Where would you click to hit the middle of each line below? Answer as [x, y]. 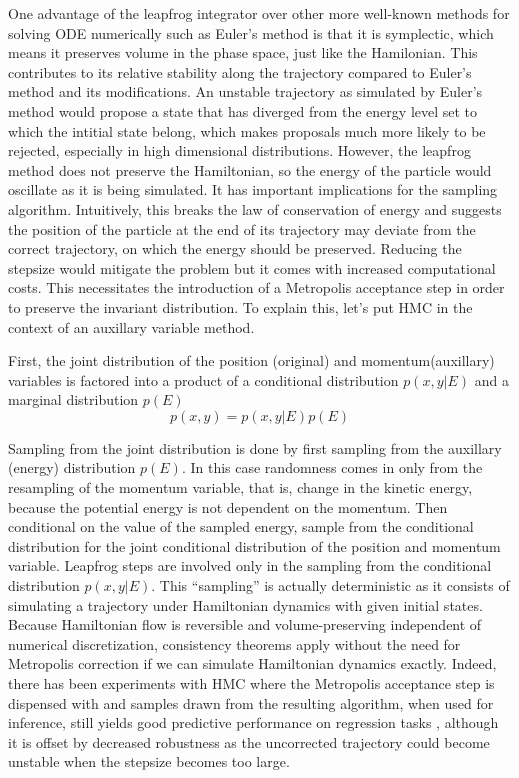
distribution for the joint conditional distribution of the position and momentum [254, 545]
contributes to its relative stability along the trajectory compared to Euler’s [240, 71]
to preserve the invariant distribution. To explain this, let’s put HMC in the [240, 306]
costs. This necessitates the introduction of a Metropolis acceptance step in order [256, 287]
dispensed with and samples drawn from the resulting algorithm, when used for [251, 702]
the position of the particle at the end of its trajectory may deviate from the [242, 228]
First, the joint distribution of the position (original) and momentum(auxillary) [251, 360]
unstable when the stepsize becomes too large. [149, 761]
